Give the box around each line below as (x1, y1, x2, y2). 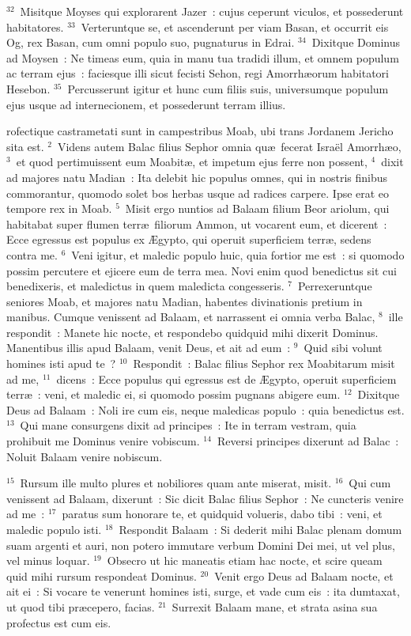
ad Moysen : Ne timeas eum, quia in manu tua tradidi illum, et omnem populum (6, 49, 399, 66)
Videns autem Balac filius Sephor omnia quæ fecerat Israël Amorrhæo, (57, 138, 402, 154)
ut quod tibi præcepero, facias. (6, 598, 155, 615)
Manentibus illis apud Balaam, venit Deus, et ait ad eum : (6, 339, 291, 356)
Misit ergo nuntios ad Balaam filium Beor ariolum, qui (125, 200, 390, 217)
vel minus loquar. (6, 552, 90, 569)
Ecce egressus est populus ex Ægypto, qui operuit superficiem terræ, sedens (6, 231, 371, 248)
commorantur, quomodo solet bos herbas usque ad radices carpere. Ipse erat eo (6, 184, 390, 201)
